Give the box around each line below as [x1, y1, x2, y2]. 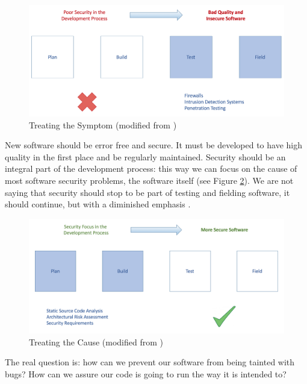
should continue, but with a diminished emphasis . [5, 198, 191, 210]
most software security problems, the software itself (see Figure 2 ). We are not [5, 174, 294, 187]
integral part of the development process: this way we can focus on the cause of [5, 162, 297, 175]
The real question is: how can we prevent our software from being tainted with [5, 356, 295, 368]
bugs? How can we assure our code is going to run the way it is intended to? [5, 368, 287, 380]
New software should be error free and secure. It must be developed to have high [5, 139, 303, 151]
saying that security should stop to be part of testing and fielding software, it [5, 186, 290, 198]
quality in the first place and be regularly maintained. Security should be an [5, 150, 286, 163]
